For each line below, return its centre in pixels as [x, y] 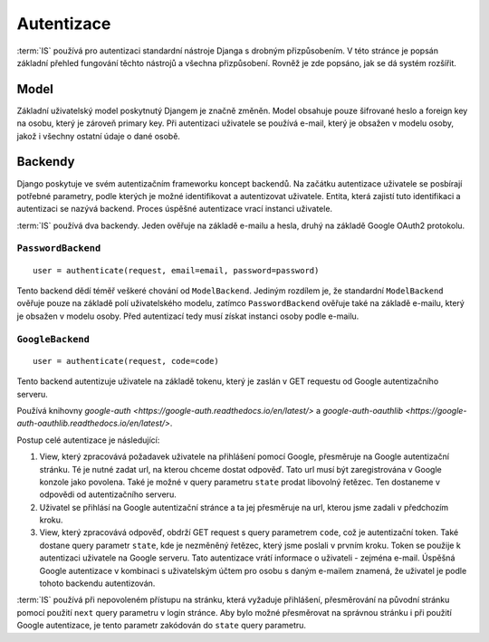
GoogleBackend [53, 339]
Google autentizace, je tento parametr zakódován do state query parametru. [162, 626]
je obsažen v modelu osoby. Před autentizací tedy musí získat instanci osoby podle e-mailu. [188, 316]
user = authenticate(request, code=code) [126, 361]
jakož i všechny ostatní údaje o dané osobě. [99, 136]
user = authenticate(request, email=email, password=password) [176, 270]
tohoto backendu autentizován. [97, 583]
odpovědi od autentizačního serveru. [108, 494]
